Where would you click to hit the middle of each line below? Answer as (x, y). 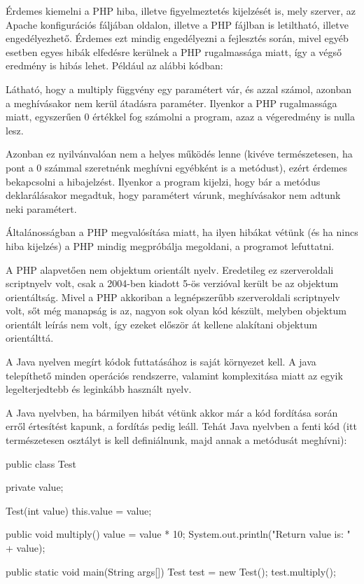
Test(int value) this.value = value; (79, 510)
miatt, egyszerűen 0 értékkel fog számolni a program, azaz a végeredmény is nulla (180, 117)
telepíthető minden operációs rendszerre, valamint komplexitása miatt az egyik (174, 375)
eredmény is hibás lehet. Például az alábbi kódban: (114, 65)
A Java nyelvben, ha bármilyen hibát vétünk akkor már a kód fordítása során (172, 412)
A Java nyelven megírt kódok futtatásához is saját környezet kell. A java (161, 362)
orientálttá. (30, 338)
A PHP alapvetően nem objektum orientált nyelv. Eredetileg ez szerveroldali (170, 269)
